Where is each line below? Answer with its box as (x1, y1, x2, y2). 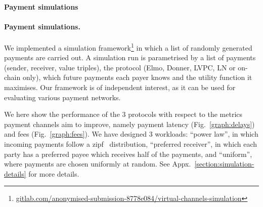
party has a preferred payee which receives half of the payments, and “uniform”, (4, 148, 252, 159)
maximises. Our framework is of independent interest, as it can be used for (4, 82, 236, 93)
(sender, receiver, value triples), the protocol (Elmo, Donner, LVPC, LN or (4, 62, 236, 72)
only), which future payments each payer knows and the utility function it (22, 72, 252, 82)
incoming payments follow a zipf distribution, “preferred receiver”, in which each (4, 138, 257, 149)
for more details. (28, 168, 79, 179)
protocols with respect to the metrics (128, 109, 243, 119)
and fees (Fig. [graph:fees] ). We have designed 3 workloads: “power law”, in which (4, 129, 258, 139)
